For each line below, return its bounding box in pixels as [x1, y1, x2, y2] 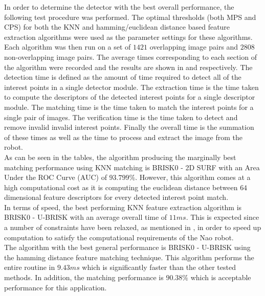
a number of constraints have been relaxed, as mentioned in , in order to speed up [4, 222, 261, 233]
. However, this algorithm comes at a [135, 172, 251, 183]
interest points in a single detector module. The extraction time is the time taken [4, 81, 259, 92]
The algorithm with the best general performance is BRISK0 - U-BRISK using [4, 242, 251, 253]
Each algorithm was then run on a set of [4, 41, 131, 52]
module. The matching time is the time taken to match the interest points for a [4, 101, 254, 112]
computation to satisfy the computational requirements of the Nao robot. [4, 232, 234, 242]
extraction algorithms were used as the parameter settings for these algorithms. [4, 31, 253, 42]
